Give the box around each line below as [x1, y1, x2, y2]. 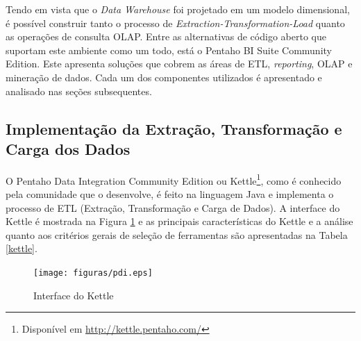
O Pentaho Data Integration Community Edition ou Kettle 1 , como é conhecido [6, 171, 342, 188]
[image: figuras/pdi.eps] [33, 267, 153, 278]
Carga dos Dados [6, 138, 131, 159]
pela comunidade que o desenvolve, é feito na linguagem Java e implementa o [6, 187, 334, 201]
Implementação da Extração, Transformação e [6, 117, 342, 139]
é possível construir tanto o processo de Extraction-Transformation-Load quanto [6, 15, 345, 30]
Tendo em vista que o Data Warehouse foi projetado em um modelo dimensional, [6, 2, 350, 16]
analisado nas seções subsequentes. [6, 83, 152, 98]
